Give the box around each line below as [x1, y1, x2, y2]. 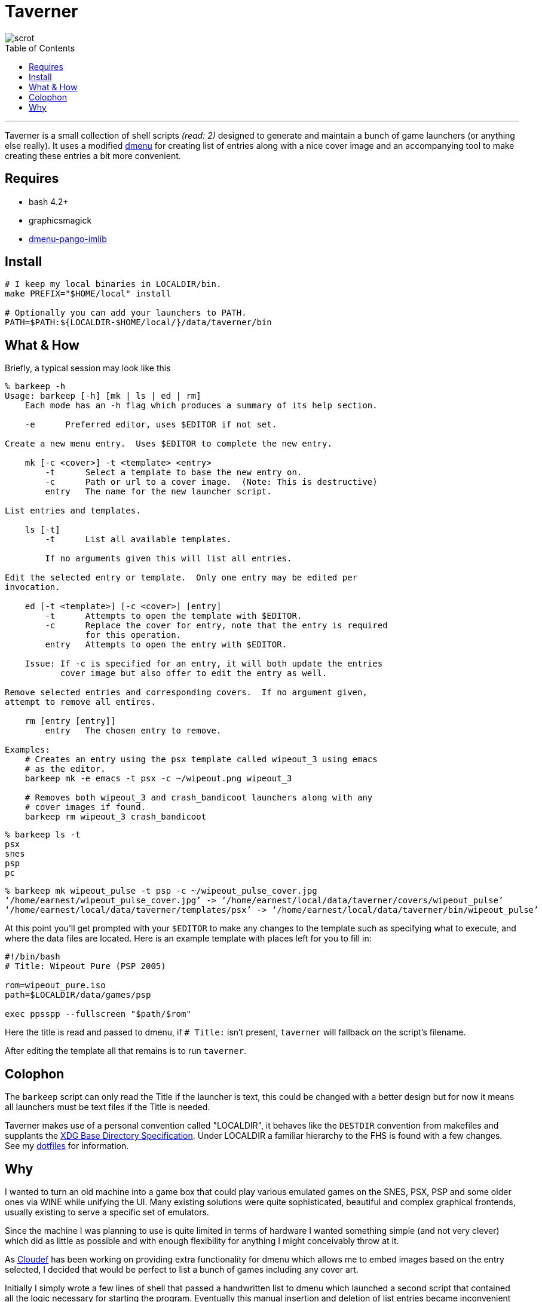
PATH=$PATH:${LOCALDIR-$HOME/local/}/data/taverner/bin [5, 317, 272, 328]
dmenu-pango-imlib [29, 233, 107, 244]
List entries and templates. [5, 506, 141, 516]
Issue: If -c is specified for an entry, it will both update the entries [25, 659, 383, 669]
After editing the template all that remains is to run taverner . [5, 1046, 247, 1056]
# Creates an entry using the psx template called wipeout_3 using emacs [25, 754, 378, 765]
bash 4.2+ [29, 196, 69, 207]
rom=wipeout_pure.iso [5, 980, 106, 991]
